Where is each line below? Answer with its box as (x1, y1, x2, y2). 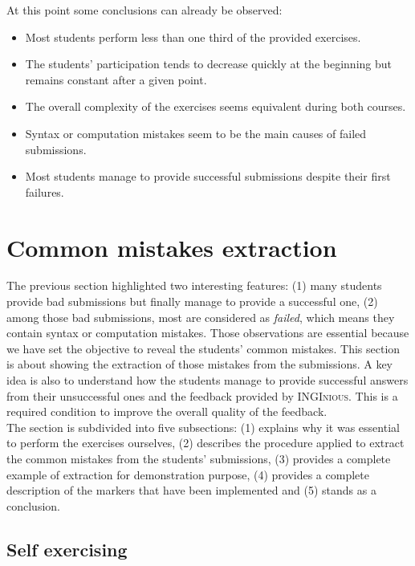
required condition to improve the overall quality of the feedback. (6, 403, 328, 420)
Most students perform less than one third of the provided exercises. (25, 28, 361, 45)
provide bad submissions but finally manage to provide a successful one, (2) (6, 293, 378, 310)
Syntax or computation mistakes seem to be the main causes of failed (25, 124, 367, 141)
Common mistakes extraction (6, 230, 337, 263)
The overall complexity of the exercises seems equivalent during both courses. (25, 98, 406, 115)
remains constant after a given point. (25, 71, 207, 88)
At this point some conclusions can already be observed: (6, 2, 283, 18)
